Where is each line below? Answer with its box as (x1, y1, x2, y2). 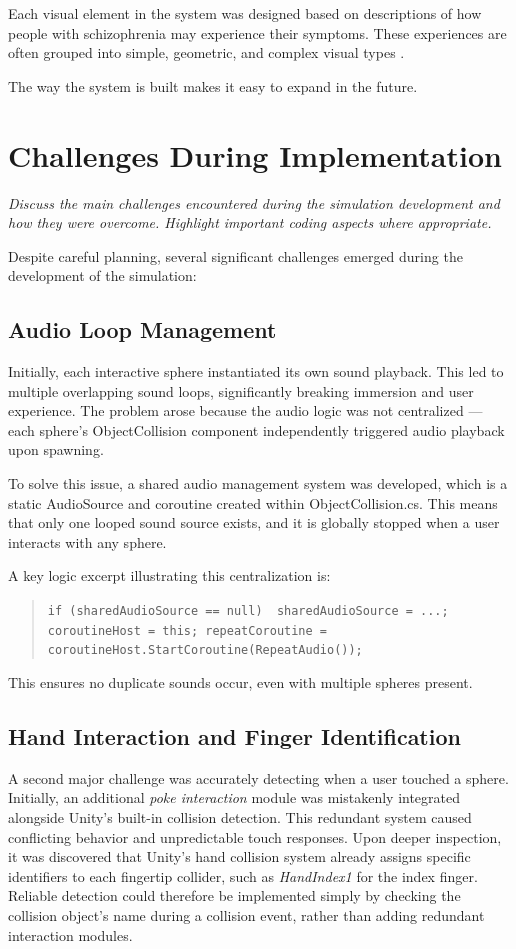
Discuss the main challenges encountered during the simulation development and (8, 192, 500, 213)
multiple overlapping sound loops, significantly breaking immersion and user (8, 380, 474, 401)
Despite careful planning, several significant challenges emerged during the (8, 245, 463, 266)
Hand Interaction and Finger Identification (8, 720, 461, 751)
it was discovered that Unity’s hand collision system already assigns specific (8, 846, 471, 867)
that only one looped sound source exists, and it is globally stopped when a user (8, 512, 500, 533)
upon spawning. (8, 439, 104, 460)
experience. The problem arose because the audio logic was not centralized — (8, 400, 483, 421)
